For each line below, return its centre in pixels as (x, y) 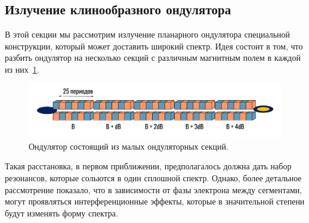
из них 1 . (22, 69)
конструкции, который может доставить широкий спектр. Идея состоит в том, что (154, 46)
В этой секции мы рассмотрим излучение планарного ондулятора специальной (148, 34)
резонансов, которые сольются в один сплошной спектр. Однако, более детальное (153, 178)
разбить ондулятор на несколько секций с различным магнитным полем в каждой (153, 58)
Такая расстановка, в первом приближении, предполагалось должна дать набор (148, 166)
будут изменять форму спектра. (61, 213)
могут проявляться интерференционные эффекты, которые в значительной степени (155, 201)
